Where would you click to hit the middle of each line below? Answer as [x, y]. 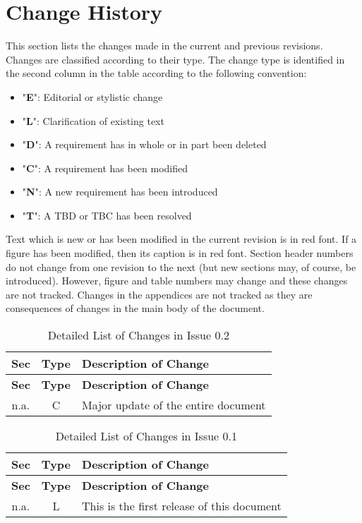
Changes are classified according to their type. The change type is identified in [175, 59]
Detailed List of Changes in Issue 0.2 [138, 335]
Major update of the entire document [174, 405]
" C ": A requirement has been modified [105, 168]
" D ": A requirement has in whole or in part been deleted [144, 144]
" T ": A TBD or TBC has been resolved [107, 215]
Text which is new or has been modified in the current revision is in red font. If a [181, 239]
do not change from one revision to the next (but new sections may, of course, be [181, 266]
